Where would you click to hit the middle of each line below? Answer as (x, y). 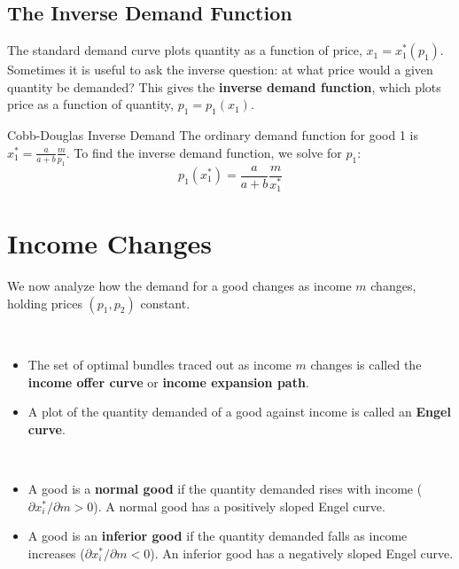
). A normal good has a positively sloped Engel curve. (239, 506)
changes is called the (366, 365)
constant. (165, 303)
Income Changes (110, 243)
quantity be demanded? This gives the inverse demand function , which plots (224, 86)
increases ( (56, 553)
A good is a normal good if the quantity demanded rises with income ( (225, 489)
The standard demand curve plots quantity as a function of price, (185, 50)
